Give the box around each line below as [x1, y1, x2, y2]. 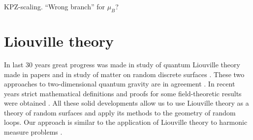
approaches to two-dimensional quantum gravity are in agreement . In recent [4, 79, 235, 89]
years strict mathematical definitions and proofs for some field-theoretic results [4, 88, 242, 98]
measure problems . [4, 127, 63, 137]
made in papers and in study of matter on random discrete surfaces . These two [4, 69, 245, 79]
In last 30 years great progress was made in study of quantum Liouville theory [4, 59, 240, 69]
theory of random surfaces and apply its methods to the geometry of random [4, 107, 236, 117]
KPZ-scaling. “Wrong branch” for [4, 1, 105, 11]
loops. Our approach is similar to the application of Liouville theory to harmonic [4, 117, 248, 127]
